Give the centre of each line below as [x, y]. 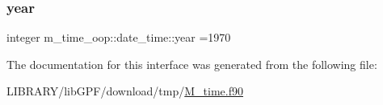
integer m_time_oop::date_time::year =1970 [119, 37]
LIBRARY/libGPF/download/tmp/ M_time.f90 [125, 91]
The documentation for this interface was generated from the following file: [192, 64]
